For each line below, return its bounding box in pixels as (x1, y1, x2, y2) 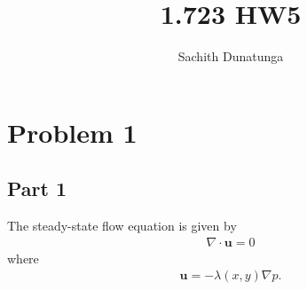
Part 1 (7, 175, 67, 202)
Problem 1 (7, 114, 138, 150)
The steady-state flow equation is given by (7, 216, 237, 235)
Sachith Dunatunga (177, 47, 284, 66)
